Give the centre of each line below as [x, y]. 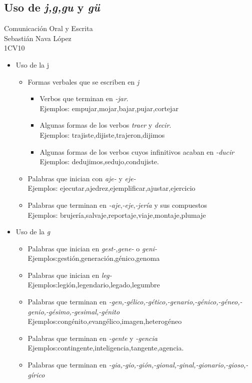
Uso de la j [32, 64]
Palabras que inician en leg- [70, 275]
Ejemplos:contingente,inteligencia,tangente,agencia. [106, 348]
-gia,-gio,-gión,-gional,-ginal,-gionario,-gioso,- [178, 365]
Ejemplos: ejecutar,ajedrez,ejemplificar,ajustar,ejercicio [111, 188]
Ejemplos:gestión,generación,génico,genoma [94, 258]
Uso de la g [33, 232]
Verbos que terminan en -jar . [84, 98]
